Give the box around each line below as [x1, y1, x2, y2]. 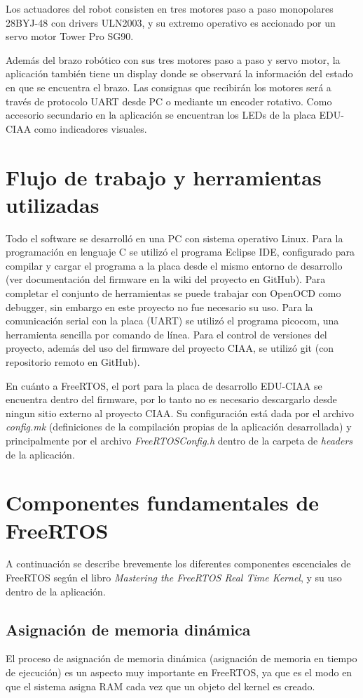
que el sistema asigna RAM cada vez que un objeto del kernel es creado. [6, 678, 315, 693]
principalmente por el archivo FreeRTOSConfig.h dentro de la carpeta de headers [6, 433, 353, 447]
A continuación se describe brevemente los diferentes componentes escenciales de [6, 556, 351, 571]
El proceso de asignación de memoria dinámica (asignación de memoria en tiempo [6, 651, 357, 666]
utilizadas [6, 190, 100, 218]
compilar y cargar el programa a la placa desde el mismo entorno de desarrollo [6, 258, 343, 272]
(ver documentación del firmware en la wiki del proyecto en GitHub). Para [6, 272, 326, 287]
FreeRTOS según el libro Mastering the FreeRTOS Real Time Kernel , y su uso [6, 570, 342, 585]
